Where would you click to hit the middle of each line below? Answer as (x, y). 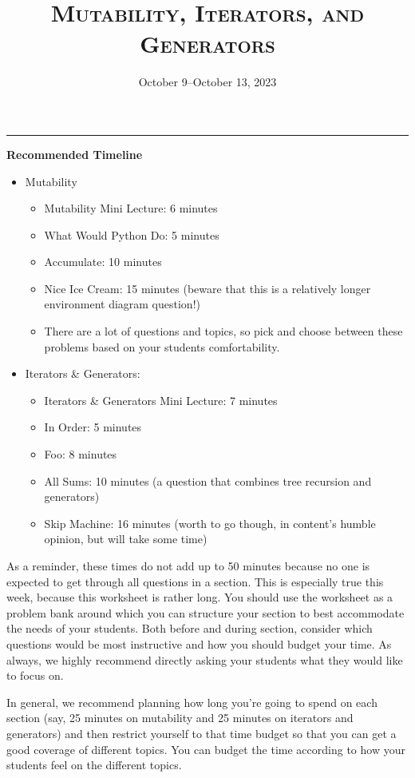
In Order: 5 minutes (93, 427)
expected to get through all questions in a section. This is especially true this (195, 581)
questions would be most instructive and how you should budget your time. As (199, 643)
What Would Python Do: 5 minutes (132, 234)
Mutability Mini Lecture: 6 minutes (131, 208)
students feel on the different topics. (94, 765)
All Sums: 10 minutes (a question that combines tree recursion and (208, 480)
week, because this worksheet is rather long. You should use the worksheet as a (200, 597)
